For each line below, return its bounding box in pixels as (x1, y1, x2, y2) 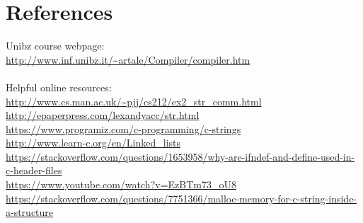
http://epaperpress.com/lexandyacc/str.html (6, 108, 200, 122)
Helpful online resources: (6, 79, 112, 94)
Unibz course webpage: (6, 38, 105, 53)
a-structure (6, 205, 54, 219)
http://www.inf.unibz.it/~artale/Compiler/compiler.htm (6, 52, 250, 67)
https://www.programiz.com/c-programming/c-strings (6, 121, 241, 136)
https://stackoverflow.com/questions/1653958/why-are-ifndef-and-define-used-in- (6, 149, 355, 164)
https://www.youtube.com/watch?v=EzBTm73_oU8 (6, 177, 236, 192)
